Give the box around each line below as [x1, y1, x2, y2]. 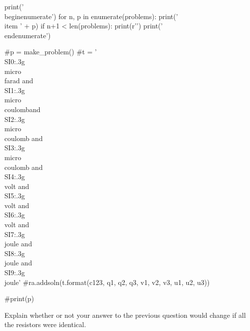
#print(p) [4, 293, 34, 304]
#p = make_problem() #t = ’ [4, 47, 97, 57]
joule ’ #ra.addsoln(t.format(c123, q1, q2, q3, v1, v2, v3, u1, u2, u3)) [4, 277, 210, 287]
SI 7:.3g [4, 229, 25, 239]
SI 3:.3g [4, 142, 25, 153]
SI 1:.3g [4, 85, 25, 95]
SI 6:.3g [4, 210, 25, 220]
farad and [4, 75, 33, 86]
